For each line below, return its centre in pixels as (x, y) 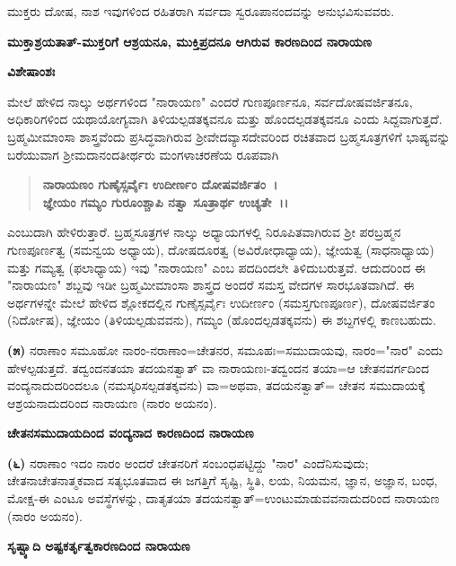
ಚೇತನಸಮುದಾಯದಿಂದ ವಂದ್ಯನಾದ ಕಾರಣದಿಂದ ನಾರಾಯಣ (131, 433)
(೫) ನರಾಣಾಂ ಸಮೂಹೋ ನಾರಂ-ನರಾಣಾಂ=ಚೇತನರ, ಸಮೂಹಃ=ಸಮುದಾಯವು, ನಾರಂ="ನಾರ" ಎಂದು (225, 349)
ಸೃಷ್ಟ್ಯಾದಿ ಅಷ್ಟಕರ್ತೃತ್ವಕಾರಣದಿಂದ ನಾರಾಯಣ (99, 546)
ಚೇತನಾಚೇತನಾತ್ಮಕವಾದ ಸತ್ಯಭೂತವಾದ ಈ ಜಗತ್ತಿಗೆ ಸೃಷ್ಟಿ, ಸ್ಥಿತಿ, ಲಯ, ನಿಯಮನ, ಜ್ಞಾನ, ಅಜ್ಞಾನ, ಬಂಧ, (223, 480)
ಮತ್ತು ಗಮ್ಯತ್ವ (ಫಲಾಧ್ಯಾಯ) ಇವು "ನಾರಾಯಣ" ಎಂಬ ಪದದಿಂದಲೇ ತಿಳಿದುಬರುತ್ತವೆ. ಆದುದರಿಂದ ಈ (216, 267)
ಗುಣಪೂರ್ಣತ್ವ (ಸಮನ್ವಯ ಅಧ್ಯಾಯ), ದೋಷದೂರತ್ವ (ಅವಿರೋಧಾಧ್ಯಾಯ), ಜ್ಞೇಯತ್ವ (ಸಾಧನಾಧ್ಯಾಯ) (221, 249)
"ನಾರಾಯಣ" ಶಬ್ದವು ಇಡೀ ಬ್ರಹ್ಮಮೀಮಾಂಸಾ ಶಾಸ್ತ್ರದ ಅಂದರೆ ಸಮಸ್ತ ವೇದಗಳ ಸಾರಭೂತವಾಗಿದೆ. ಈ (211, 285)
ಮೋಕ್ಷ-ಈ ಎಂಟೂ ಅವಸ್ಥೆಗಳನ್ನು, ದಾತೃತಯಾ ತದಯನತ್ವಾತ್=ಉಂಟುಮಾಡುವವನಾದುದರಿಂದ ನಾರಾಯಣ (224, 498)
